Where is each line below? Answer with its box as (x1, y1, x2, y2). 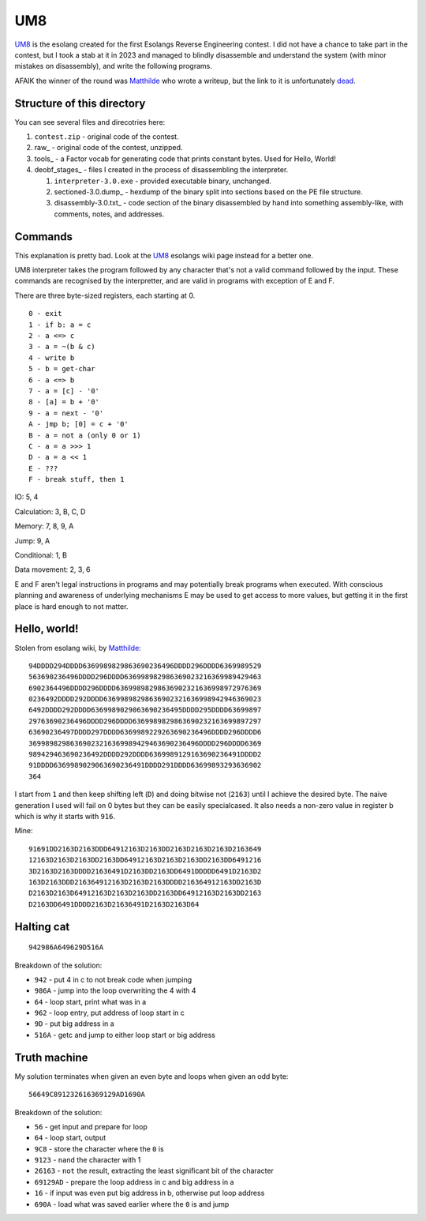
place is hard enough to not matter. (14, 601, 129, 611)
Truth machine (14, 1050, 88, 1064)
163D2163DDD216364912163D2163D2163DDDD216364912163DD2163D (28, 877, 262, 886)
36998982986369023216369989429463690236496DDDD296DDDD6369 (28, 738, 262, 748)
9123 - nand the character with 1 (34, 1155, 141, 1165)
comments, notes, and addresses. (54, 209, 165, 219)
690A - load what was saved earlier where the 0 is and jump (34, 1199, 230, 1208)
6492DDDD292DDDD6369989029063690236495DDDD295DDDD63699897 (28, 705, 262, 715)
